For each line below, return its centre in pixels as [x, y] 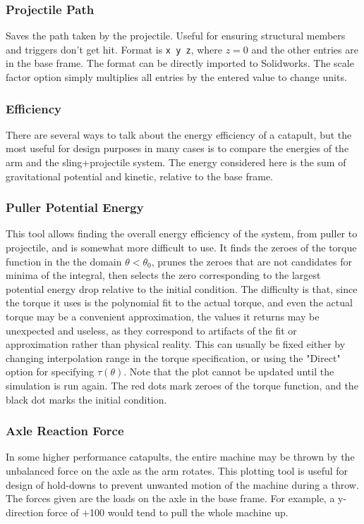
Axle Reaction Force [65, 431]
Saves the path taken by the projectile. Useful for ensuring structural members [176, 36]
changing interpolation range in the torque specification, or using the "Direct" [173, 357]
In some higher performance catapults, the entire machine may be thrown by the [180, 457]
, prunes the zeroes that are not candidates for [251, 261]
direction [25, 512]
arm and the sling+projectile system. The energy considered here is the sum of [176, 162]
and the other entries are [305, 49]
